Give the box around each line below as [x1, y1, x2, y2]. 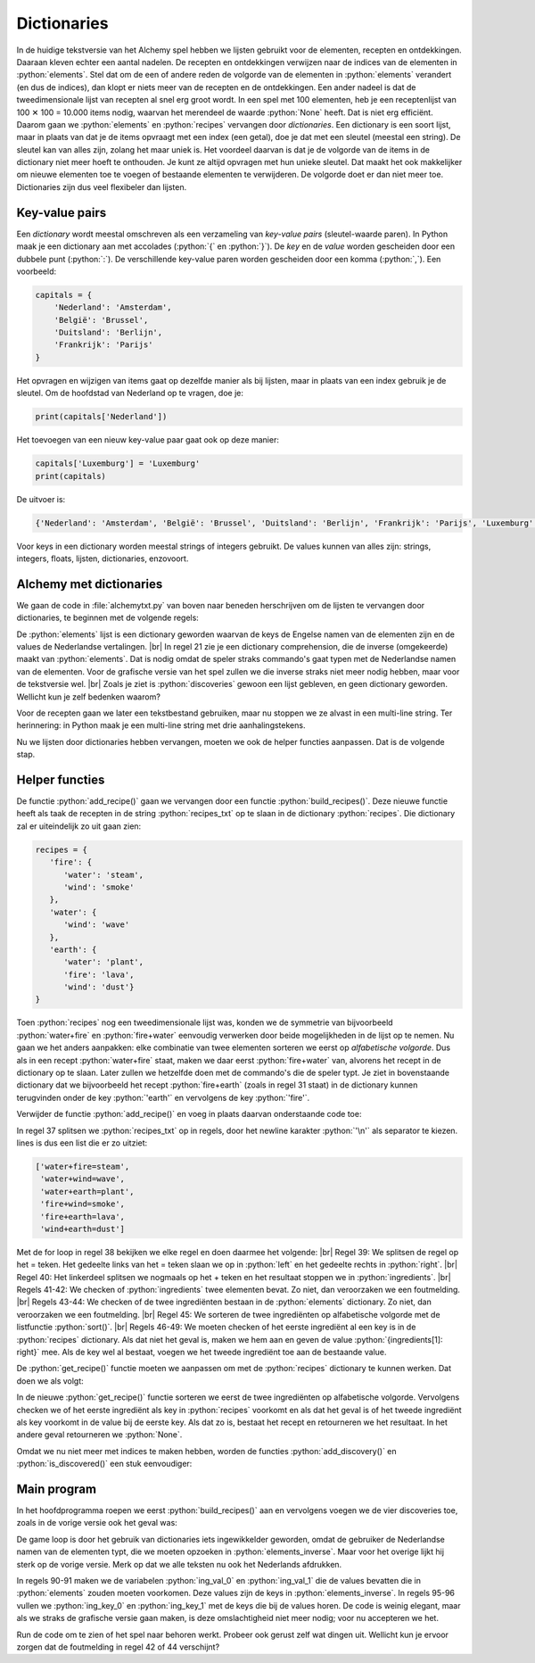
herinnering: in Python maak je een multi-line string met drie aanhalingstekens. [16, 720, 306, 731]
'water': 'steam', [63, 870, 144, 880]
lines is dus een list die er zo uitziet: [16, 1138, 148, 1148]
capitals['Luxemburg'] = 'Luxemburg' [35, 459, 201, 468]
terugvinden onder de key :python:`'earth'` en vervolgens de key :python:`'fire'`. [16, 1092, 310, 1103]
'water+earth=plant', [40, 1187, 135, 1196]
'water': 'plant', [63, 957, 144, 967]
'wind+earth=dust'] [40, 1223, 125, 1234]
